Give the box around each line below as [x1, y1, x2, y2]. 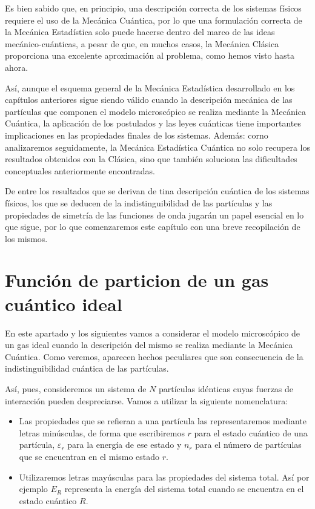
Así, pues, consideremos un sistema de [5, 382, 147, 395]
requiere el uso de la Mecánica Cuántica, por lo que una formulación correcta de [5, 13, 302, 26]
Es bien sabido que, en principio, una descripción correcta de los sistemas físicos [5, 2, 302, 14]
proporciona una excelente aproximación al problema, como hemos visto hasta [5, 49, 294, 62]
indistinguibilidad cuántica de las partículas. [5, 362, 169, 375]
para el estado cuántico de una [194, 426, 308, 439]
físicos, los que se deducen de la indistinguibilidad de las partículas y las [5, 196, 273, 209]
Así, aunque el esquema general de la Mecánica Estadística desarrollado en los [5, 81, 295, 94]
